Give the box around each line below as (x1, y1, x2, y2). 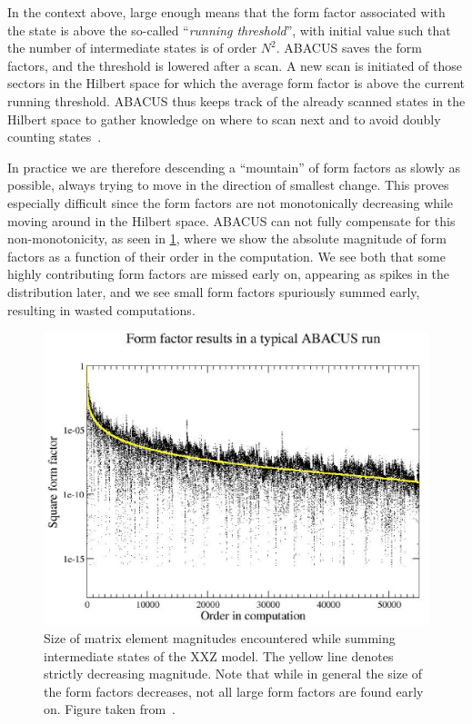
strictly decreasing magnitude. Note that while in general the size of (44, 664, 423, 683)
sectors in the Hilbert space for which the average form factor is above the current (7, 74, 466, 93)
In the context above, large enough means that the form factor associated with (7, 3, 446, 21)
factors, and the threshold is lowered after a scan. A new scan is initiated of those (7, 55, 462, 74)
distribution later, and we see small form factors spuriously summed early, (7, 282, 420, 301)
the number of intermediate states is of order (7, 38, 257, 57)
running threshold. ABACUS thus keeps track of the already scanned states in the (7, 91, 466, 110)
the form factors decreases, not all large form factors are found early (44, 681, 424, 700)
